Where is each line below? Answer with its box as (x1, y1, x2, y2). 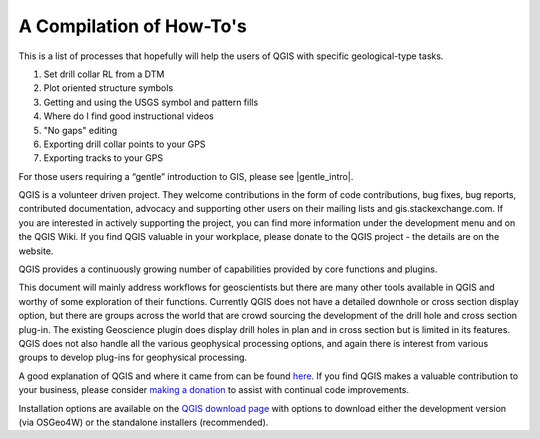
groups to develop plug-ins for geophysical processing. (18, 351, 248, 364)
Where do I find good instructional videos (43, 110, 214, 122)
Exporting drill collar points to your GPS (43, 138, 206, 150)
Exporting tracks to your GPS (43, 152, 164, 164)
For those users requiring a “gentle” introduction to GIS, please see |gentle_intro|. (18, 170, 354, 182)
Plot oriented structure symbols (43, 82, 174, 94)
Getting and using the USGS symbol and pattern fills (43, 96, 259, 108)
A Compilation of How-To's (18, 15, 247, 37)
